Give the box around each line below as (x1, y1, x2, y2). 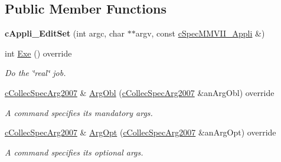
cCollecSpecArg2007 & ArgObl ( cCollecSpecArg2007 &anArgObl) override (5, 86, 275, 98)
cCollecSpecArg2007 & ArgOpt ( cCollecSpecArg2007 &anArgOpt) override (5, 126, 276, 138)
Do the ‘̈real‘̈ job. (5, 67, 66, 79)
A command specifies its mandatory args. (5, 106, 153, 118)
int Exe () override (5, 47, 72, 59)
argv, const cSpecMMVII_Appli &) (135, 27, 265, 39)
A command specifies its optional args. (5, 146, 143, 158)
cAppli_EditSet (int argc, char (5, 27, 125, 39)
